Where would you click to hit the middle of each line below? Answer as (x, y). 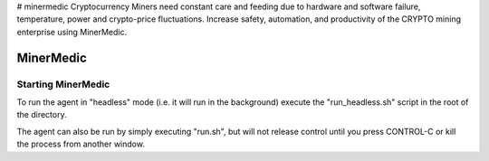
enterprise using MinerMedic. (72, 32)
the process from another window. (81, 144)
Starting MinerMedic (63, 84)
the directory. (42, 115)
